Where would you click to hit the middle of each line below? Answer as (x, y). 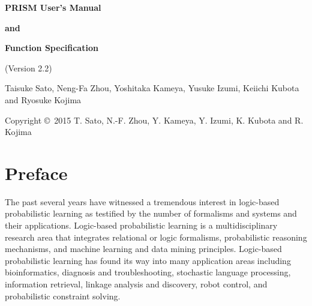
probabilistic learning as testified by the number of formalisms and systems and (151, 213)
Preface (36, 172)
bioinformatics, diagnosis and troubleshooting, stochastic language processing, (148, 272)
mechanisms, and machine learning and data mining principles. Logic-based (143, 249)
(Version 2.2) (28, 67)
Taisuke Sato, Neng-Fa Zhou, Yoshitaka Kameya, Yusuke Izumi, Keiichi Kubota (152, 88)
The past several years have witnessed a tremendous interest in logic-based (142, 201)
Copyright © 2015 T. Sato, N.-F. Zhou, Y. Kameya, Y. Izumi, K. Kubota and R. (154, 120)
